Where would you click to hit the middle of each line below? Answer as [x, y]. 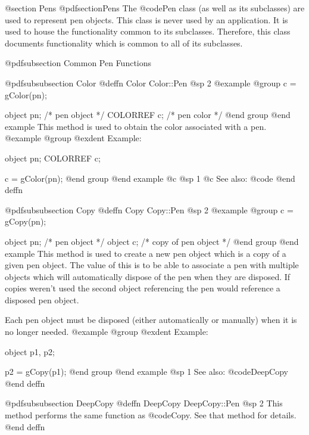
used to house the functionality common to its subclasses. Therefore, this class [148, 31]
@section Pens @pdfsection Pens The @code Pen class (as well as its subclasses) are [155, 8]
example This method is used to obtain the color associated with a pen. [136, 126]
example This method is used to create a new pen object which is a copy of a [146, 253]
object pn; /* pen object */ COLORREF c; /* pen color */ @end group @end [148, 115]
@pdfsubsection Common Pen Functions [78, 63]
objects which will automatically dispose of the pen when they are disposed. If [148, 276]
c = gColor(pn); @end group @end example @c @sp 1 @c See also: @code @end [150, 178]
